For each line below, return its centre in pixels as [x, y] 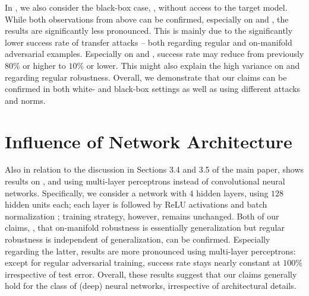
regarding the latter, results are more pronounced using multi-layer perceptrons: [150, 251]
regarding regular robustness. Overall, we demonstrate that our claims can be [146, 77]
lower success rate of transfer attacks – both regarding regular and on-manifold [149, 42]
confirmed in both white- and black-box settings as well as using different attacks [153, 89]
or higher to [44, 65]
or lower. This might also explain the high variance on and [193, 65]
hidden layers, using [232, 192]
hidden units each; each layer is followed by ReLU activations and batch [136, 204]
